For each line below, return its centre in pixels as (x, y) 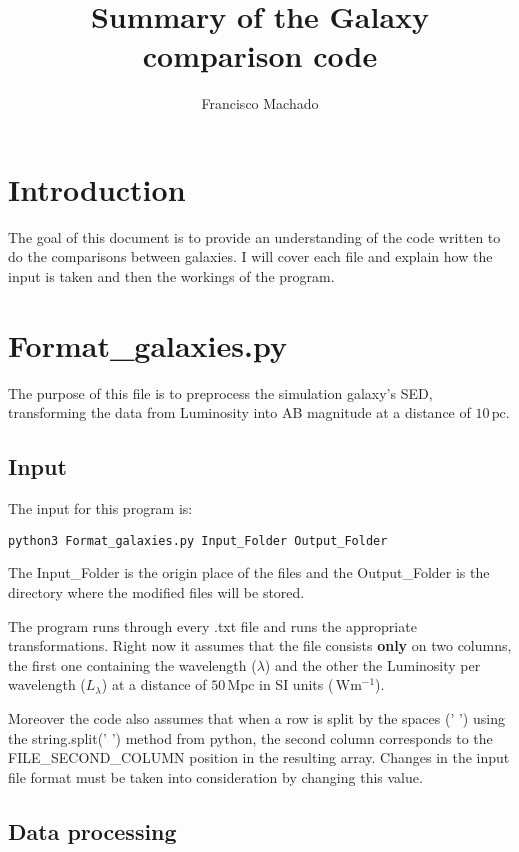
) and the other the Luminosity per (372, 664)
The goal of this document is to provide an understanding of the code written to (254, 236)
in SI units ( (296, 684)
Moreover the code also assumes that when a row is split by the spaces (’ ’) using (256, 717)
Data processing (92, 830)
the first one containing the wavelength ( (132, 664)
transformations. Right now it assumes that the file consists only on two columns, (260, 645)
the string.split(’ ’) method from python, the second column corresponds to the (250, 737)
